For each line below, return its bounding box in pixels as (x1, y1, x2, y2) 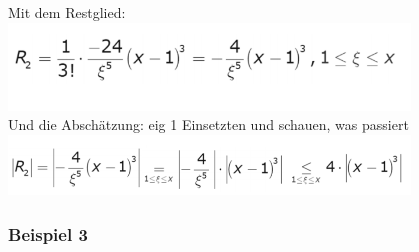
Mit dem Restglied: (8, 2, 126, 22)
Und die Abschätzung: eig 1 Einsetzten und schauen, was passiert (8, 114, 409, 135)
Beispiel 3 (8, 221, 88, 246)
